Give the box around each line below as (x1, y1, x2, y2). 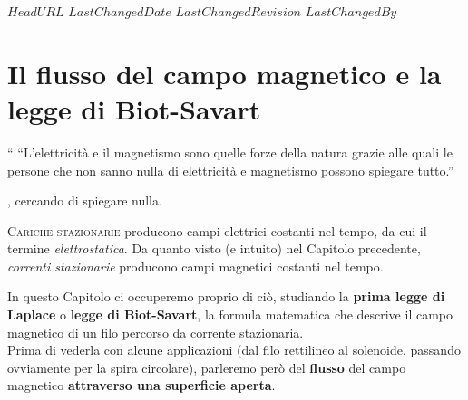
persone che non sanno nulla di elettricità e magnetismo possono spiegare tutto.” (7, 160, 454, 179)
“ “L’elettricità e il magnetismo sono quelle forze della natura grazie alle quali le (7, 142, 453, 161)
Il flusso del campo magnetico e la (7, 54, 442, 91)
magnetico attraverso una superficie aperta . (7, 376, 276, 395)
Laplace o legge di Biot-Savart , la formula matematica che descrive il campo (7, 305, 453, 324)
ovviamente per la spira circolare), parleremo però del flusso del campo (7, 357, 406, 376)
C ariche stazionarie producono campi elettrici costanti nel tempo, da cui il (7, 221, 427, 240)
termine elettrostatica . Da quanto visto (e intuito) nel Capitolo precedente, (7, 239, 421, 258)
